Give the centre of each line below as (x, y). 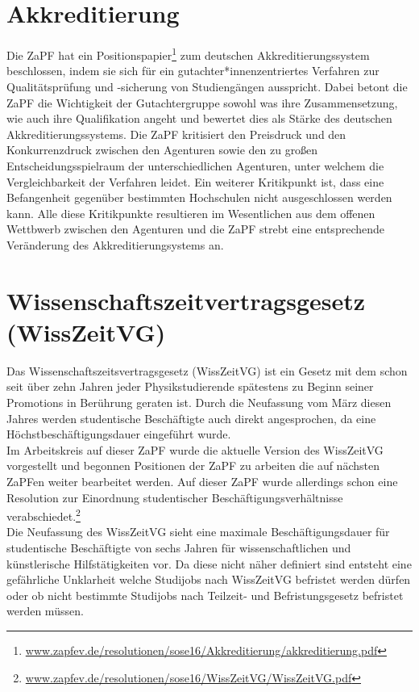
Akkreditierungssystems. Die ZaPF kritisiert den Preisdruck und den (176, 134)
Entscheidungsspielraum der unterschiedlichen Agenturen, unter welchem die (195, 165)
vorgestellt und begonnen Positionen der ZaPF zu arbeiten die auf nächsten (193, 466)
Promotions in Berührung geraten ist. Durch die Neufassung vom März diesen (199, 402)
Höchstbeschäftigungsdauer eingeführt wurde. (119, 434)
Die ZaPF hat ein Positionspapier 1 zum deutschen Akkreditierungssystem (188, 54)
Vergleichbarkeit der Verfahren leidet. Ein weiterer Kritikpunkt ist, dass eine (195, 181)
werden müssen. (45, 611)
